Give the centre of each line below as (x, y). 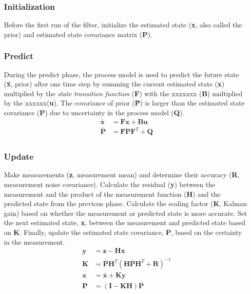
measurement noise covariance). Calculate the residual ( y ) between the (110, 184)
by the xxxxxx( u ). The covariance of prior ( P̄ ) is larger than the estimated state (124, 103)
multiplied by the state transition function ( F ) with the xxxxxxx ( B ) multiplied (123, 93)
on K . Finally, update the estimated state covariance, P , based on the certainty (123, 232)
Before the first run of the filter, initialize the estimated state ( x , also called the (123, 25)
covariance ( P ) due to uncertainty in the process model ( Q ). (94, 112)
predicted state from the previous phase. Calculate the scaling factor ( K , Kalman (125, 203)
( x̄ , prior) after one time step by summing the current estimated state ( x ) (114, 84)
